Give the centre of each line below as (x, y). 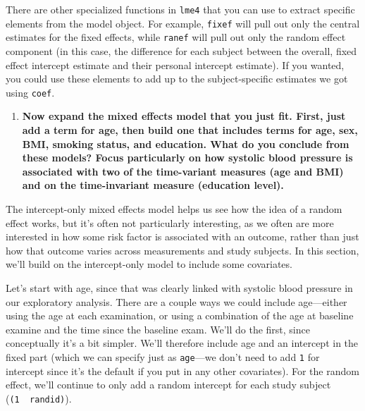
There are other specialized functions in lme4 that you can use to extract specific (180, 9)
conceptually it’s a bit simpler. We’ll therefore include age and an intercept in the (182, 343)
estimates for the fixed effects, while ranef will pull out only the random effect (176, 37)
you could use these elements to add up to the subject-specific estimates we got (177, 79)
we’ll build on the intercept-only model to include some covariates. (149, 264)
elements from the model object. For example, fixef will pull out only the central (183, 23)
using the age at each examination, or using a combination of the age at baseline (180, 315)
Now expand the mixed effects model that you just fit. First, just (184, 116)
